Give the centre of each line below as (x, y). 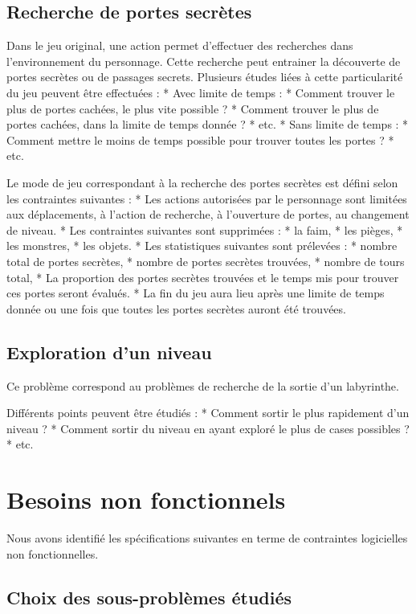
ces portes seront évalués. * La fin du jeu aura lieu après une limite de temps (196, 293)
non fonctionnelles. (53, 553)
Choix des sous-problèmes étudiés (149, 597)
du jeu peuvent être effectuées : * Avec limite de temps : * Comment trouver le (201, 92)
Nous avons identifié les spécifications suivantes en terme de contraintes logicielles (207, 538)
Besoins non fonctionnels (146, 499)
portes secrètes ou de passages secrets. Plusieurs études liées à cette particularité (205, 77)
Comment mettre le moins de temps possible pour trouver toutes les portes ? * (200, 139)
